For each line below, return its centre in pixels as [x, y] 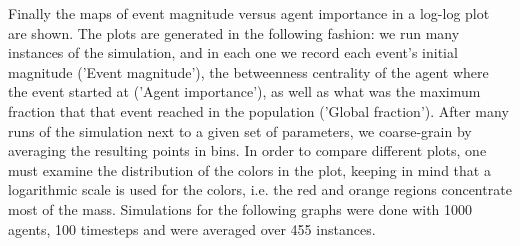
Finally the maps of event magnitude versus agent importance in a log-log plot [249, 13]
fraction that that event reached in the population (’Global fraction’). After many [258, 110]
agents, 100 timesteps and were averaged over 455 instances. [192, 228]
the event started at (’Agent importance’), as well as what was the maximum [244, 91]
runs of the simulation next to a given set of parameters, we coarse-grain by [240, 130]
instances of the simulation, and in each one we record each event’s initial [233, 52]
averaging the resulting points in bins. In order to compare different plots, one [247, 150]
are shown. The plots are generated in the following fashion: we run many [234, 32]
